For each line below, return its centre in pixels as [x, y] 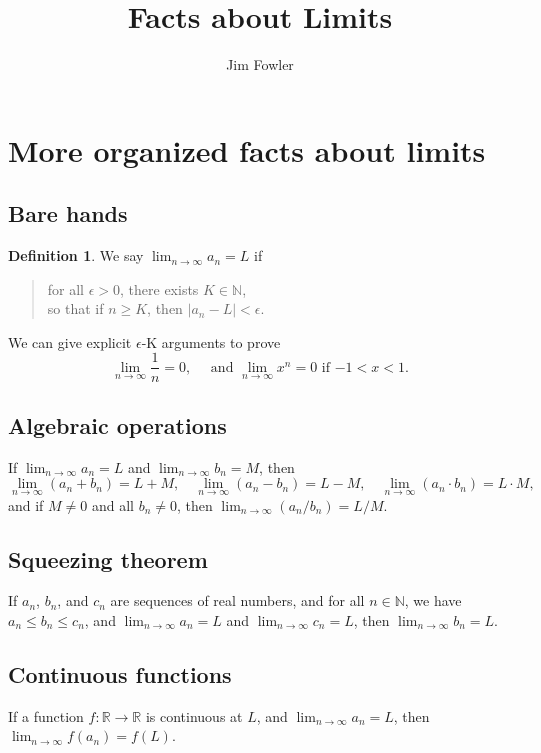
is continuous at [194, 715]
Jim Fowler [260, 64]
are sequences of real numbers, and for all [237, 600]
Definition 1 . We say [76, 255]
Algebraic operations [117, 424]
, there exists [159, 288]
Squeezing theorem [108, 558]
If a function [46, 715]
